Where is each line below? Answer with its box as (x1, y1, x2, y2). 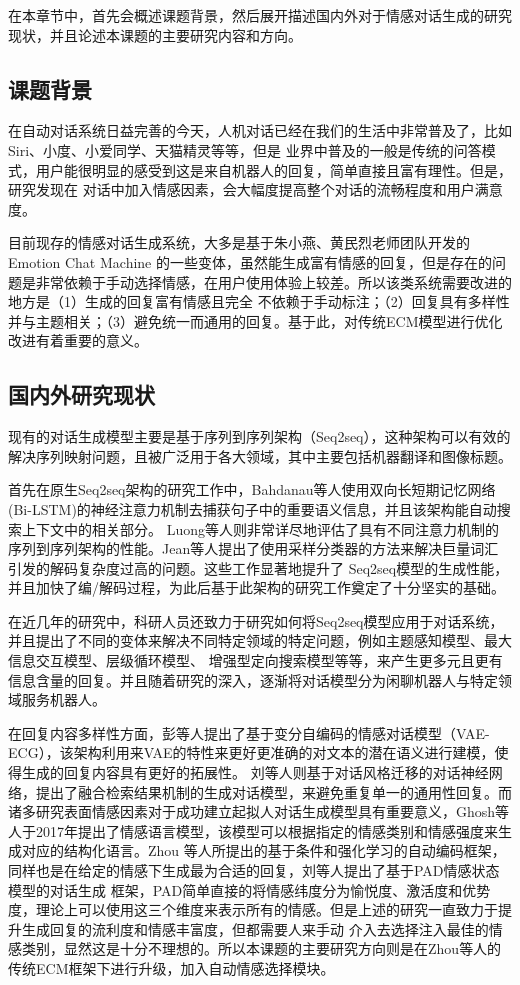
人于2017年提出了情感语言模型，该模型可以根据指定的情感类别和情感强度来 (8, 820, 498, 841)
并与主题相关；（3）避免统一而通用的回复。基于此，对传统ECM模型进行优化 (8, 310, 503, 331)
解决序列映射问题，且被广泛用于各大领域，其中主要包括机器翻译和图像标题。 (8, 445, 512, 466)
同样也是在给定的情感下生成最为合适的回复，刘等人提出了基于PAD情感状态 (8, 860, 500, 880)
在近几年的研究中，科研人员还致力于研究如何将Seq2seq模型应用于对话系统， (8, 610, 504, 631)
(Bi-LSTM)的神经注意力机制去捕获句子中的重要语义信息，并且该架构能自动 (8, 498, 497, 519)
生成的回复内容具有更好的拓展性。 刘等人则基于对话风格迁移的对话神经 (21, 762, 489, 783)
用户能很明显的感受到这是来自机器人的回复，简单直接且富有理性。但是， (35, 159, 512, 180)
